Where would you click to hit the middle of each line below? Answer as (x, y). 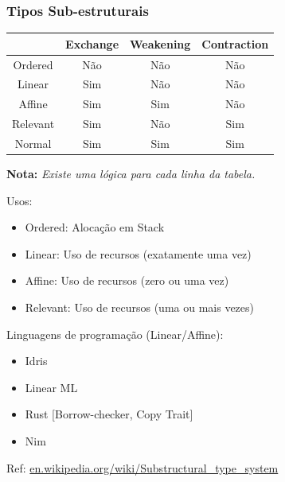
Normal (33, 143)
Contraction (235, 43)
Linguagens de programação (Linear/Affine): (115, 334)
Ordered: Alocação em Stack (95, 227)
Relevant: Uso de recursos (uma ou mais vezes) (139, 307)
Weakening (160, 43)
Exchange (92, 43)
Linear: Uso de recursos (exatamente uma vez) (138, 253)
